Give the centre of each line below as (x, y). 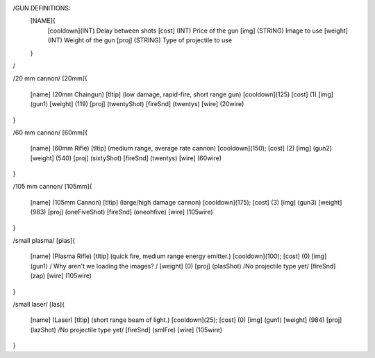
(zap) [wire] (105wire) (61, 276)
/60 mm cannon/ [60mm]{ (50, 133)
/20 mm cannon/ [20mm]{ (50, 78)
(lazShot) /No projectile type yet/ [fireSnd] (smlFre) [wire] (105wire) (126, 330)
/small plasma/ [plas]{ (44, 241)
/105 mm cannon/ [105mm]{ (53, 187)
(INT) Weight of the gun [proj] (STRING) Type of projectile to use (140, 40)
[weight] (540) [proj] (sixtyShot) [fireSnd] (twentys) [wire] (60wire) (126, 158)
